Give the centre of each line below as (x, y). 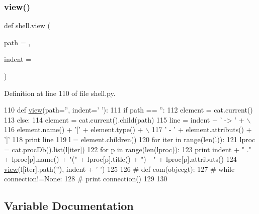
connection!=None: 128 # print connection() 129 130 (86, 179)
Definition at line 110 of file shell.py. (60, 93)
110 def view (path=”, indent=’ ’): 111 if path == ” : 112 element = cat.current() (128, 110)
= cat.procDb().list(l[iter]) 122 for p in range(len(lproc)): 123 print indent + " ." (128, 149)
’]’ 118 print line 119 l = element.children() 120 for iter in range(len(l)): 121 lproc (130, 139)
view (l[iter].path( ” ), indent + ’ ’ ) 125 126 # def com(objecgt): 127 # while (119, 169)
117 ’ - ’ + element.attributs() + (202, 129)
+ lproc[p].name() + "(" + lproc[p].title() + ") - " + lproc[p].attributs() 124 (120, 159)
